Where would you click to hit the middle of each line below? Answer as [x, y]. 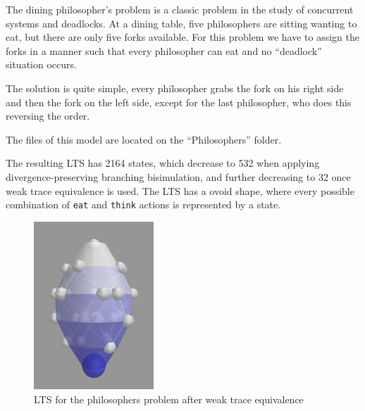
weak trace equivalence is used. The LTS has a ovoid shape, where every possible [180, 190]
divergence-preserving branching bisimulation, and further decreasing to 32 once [178, 176]
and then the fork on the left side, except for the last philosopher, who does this [179, 102]
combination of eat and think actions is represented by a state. [143, 204]
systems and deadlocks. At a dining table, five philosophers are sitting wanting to [181, 23]
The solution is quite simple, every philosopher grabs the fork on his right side [175, 88]
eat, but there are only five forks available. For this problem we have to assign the [182, 37]
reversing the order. [48, 116]
